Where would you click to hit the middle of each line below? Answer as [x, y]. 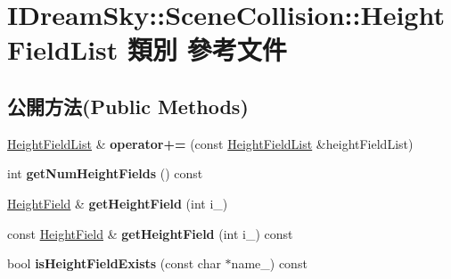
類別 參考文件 [207, 49]
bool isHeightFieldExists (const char [114, 263]
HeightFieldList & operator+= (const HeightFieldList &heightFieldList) [210, 143]
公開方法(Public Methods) [128, 106]
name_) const [269, 263]
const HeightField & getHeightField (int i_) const [150, 233]
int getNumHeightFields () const [105, 173]
